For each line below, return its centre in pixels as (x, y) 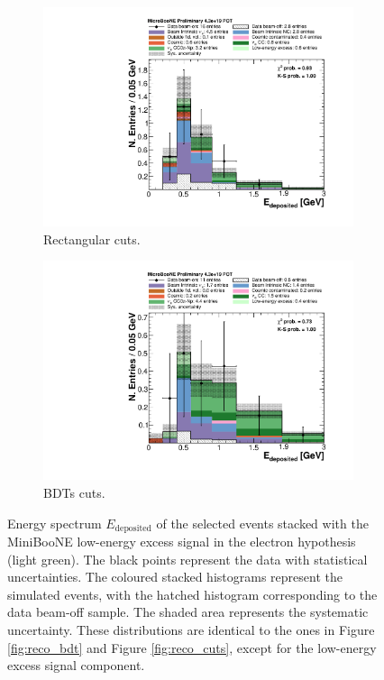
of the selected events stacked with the (262, 523)
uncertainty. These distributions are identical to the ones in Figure (191, 630)
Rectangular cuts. (92, 239)
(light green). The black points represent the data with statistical (187, 559)
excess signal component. (76, 665)
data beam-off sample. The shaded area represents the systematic (188, 612)
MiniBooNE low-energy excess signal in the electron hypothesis (182, 542)
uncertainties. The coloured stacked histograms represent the (175, 577)
